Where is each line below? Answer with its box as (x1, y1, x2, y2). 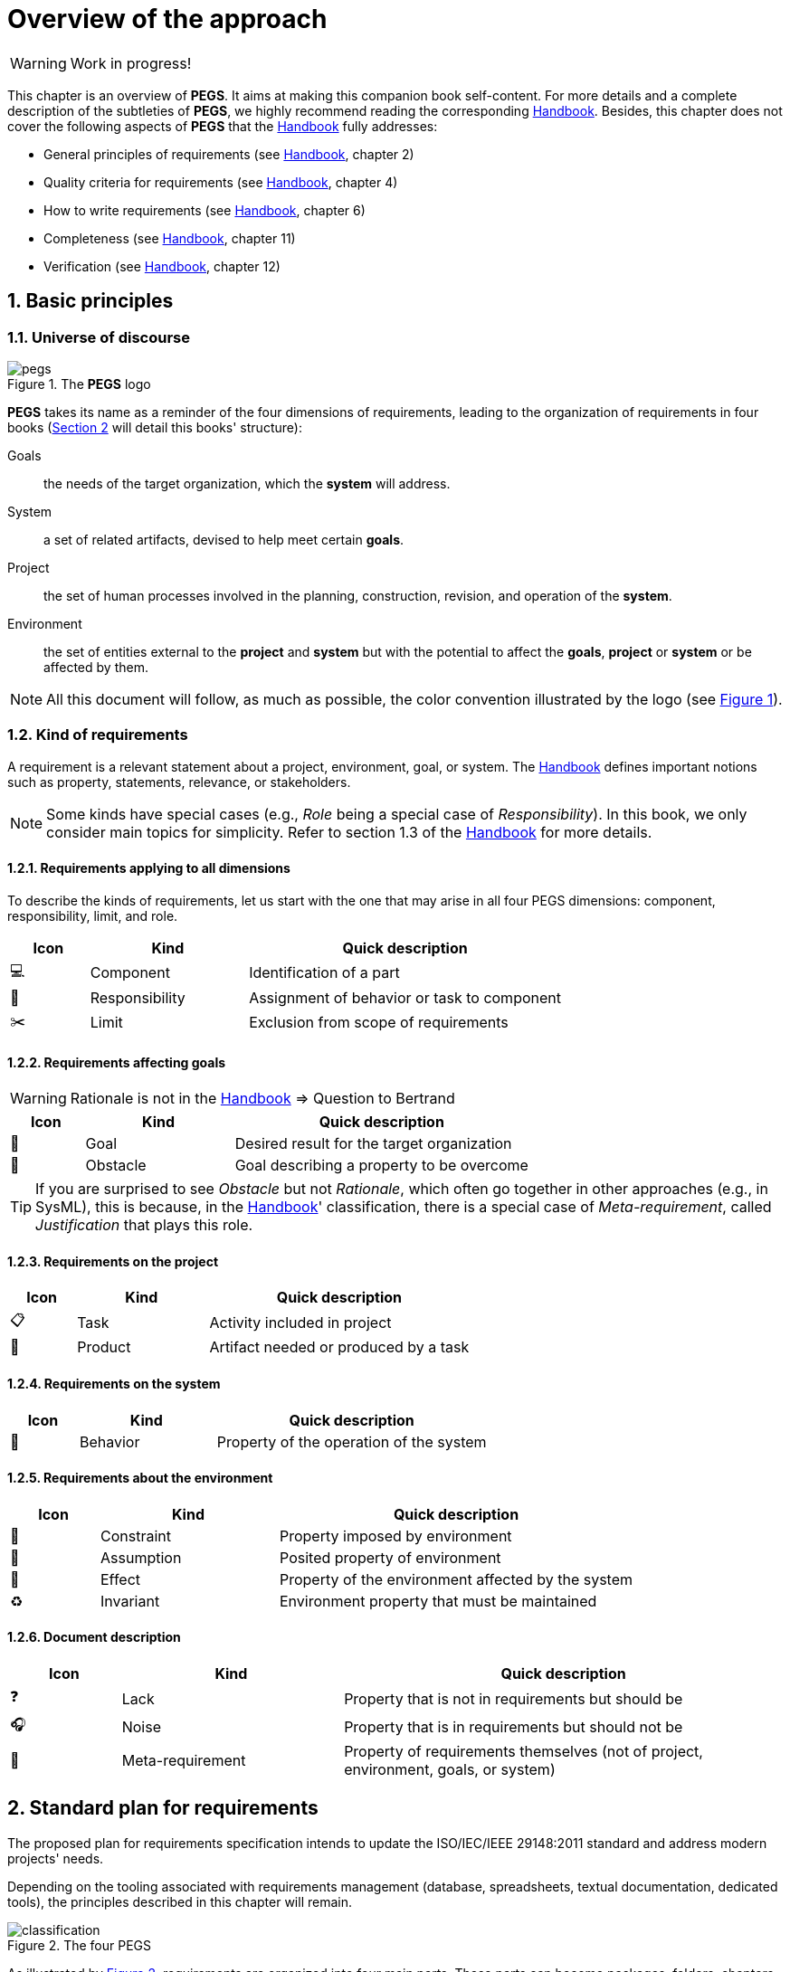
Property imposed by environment (280, 1526, 512, 1545)
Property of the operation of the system (216, 1432, 487, 1451)
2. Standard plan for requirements (7, 1797, 319, 1820)
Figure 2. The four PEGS (7, 1937, 152, 1953)
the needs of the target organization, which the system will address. (43, 475, 451, 491)
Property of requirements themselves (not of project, (344, 1742, 703, 1761)
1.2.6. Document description (7, 1629, 181, 1645)
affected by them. (43, 659, 148, 675)
